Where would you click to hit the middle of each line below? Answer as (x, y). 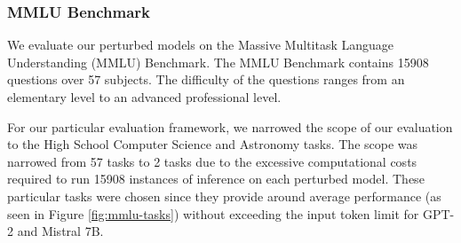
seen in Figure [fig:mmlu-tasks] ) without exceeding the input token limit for (213, 213)
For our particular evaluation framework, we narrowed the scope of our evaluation (230, 126)
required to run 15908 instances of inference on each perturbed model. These (216, 179)
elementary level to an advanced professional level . (144, 97)
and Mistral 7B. (60, 231)
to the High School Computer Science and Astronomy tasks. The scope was (213, 144)
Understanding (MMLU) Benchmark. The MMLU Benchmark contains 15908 (218, 62)
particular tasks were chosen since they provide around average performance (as (224, 196)
